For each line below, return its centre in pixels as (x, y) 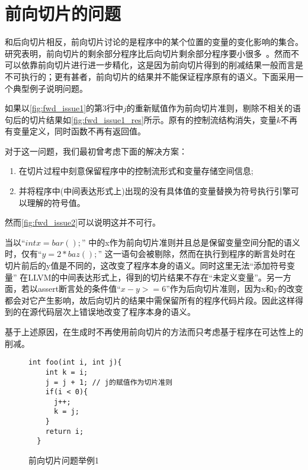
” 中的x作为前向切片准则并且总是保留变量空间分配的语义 (191, 242)
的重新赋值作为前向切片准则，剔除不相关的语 (214, 108)
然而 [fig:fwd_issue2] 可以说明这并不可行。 (83, 222)
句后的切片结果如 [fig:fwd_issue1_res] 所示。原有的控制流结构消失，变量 (141, 119)
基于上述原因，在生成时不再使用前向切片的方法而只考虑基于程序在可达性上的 (154, 331)
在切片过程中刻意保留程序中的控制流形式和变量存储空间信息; (136, 171)
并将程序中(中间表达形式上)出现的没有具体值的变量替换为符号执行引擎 (155, 191)
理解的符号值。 (56, 202)
